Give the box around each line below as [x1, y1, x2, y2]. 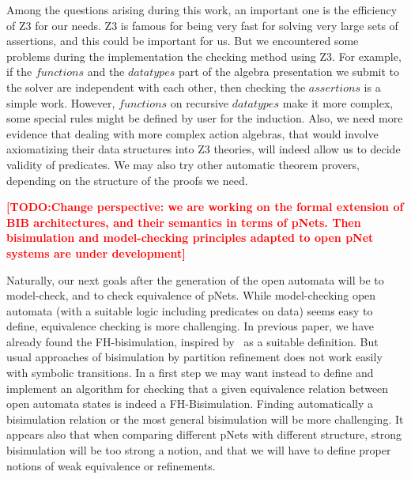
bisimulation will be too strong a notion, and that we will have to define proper [6, 442, 391, 458]
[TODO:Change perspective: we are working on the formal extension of [6, 198, 404, 215]
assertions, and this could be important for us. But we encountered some [6, 32, 359, 49]
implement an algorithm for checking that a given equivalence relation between [6, 379, 389, 396]
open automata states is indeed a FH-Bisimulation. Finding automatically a [6, 395, 374, 412]
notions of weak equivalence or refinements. [6, 457, 216, 473]
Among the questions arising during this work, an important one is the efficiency [6, 2, 398, 17]
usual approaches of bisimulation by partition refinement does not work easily [6, 349, 383, 365]
